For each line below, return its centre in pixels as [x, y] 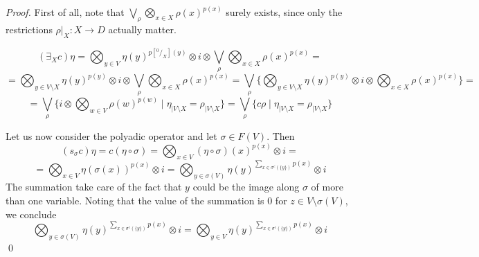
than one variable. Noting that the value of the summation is [135, 200]
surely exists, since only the [284, 12]
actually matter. [142, 29]
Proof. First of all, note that [65, 12]
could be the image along [246, 187]
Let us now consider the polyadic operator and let [111, 135]
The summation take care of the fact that [94, 187]
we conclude [31, 214]
